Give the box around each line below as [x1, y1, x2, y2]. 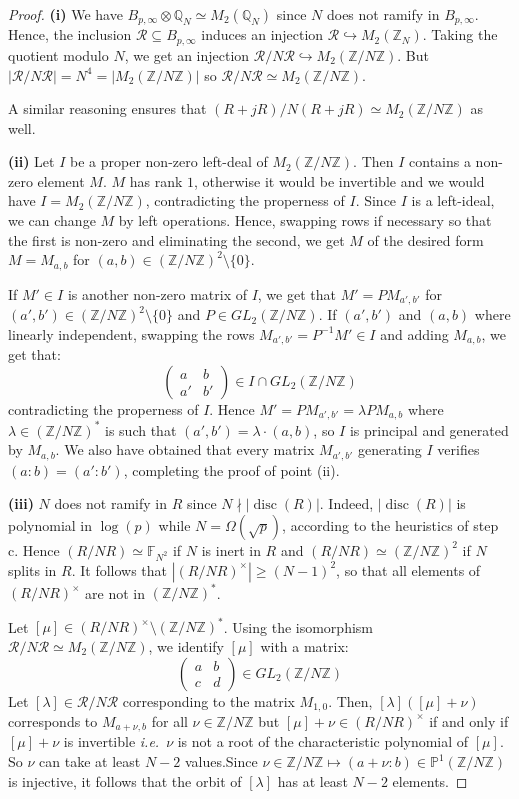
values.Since [184, 751, 258, 772]
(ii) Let [8, 151, 55, 172]
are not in [85, 582, 146, 603]
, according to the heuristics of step [282, 514, 499, 535]
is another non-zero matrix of [67, 283, 247, 304]
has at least [277, 770, 348, 791]
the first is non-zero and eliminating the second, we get [8, 229, 345, 250]
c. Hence [8, 539, 60, 560]
